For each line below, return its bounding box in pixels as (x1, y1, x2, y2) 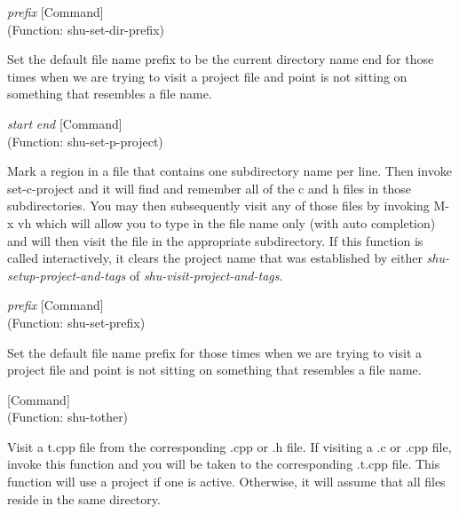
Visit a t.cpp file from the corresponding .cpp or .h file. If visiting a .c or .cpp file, (7, 437, 452, 455)
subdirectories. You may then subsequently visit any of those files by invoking (7, 196, 430, 215)
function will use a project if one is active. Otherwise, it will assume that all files (7, 472, 446, 491)
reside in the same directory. (7, 489, 161, 508)
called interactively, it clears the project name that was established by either (7, 249, 423, 267)
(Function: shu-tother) (7, 407, 129, 426)
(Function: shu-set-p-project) (7, 131, 163, 150)
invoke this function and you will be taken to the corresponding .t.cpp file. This (7, 455, 440, 473)
